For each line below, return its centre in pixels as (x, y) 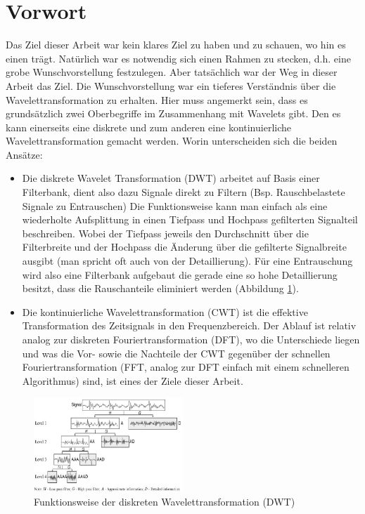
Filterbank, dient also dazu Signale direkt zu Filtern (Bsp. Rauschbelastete (184, 192)
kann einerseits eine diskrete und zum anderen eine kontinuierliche (148, 127)
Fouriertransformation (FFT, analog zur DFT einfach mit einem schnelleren (186, 367)
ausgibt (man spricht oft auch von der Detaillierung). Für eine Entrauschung (187, 261)
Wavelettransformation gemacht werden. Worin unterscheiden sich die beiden (172, 141)
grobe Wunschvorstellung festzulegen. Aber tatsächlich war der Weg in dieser (172, 72)
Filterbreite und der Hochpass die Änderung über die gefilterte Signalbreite (184, 247)
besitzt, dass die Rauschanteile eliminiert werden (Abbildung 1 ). (160, 288)
